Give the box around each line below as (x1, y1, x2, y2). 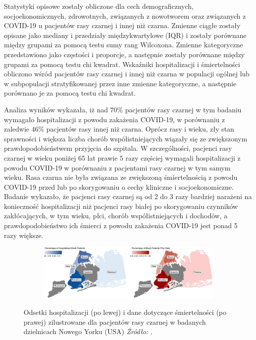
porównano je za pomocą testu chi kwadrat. (4, 88, 136, 98)
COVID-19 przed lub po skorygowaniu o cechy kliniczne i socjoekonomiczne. (4, 181, 234, 192)
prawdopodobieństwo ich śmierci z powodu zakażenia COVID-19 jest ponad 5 (4, 220, 238, 231)
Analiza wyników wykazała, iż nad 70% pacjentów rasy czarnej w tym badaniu (4, 104, 242, 114)
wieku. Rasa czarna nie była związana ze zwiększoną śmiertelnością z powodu (4, 172, 238, 182)
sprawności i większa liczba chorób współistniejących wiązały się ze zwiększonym (4, 133, 248, 143)
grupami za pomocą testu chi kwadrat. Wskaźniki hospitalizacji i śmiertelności (4, 59, 240, 69)
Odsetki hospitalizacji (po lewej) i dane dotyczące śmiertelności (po (24, 306, 226, 317)
